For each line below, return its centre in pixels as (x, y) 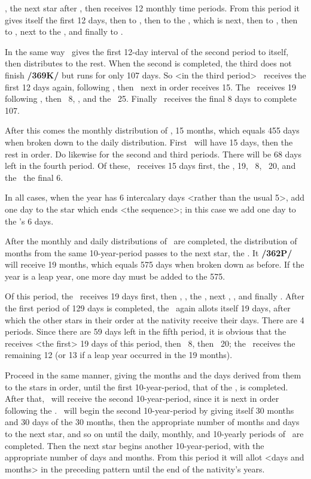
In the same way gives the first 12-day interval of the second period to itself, (147, 51)
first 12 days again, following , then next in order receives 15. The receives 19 (150, 87)
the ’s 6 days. (29, 221)
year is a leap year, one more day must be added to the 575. (115, 276)
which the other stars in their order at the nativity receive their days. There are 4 (155, 319)
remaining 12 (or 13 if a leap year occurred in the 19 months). (119, 355)
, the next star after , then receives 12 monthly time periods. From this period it (153, 8)
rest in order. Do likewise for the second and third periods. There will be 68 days (153, 154)
